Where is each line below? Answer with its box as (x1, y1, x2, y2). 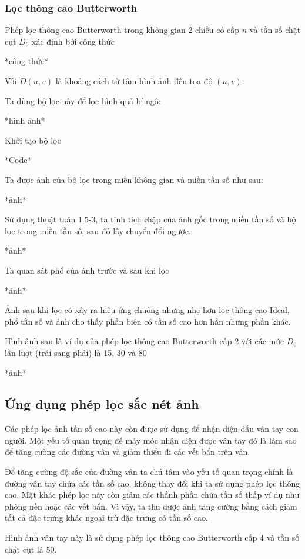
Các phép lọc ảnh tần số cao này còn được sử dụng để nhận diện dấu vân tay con (5, 422, 299, 435)
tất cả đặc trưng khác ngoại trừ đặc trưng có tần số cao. (5, 511, 208, 524)
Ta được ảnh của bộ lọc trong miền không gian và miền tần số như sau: (5, 173, 263, 185)
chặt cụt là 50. (5, 543, 57, 555)
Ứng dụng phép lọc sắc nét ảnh (5, 395, 199, 413)
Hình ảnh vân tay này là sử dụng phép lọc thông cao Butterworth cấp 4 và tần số (5, 531, 300, 544)
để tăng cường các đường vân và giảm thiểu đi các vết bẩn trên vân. (5, 445, 250, 458)
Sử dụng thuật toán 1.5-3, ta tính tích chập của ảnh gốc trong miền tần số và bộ (5, 213, 296, 225)
